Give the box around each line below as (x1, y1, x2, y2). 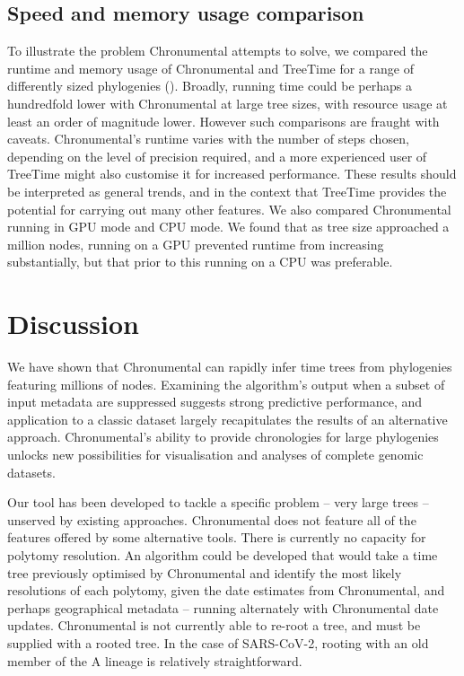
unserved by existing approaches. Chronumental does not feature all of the (7, 510, 416, 529)
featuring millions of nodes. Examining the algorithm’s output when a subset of (7, 374, 445, 393)
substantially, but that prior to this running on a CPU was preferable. (7, 252, 393, 271)
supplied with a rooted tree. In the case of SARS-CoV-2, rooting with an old (7, 633, 429, 652)
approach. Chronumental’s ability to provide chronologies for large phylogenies (7, 427, 439, 446)
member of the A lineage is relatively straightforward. (7, 651, 302, 670)
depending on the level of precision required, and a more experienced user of (7, 146, 427, 165)
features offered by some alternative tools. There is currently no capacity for (7, 528, 426, 547)
